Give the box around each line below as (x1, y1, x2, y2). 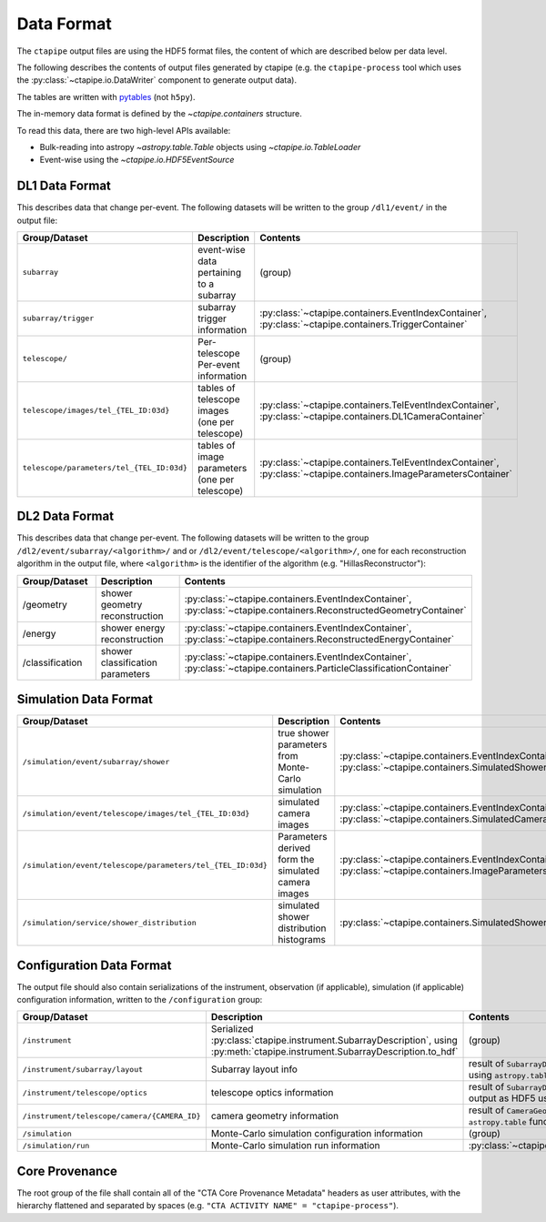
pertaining (197, 266, 241, 278)
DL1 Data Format (16, 178, 111, 194)
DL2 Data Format (16, 509, 114, 524)
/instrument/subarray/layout (22, 1065, 144, 1074)
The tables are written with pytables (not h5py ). (16, 91, 196, 102)
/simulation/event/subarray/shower (22, 756, 170, 766)
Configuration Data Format (16, 957, 172, 973)
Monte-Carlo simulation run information (210, 1139, 381, 1152)
